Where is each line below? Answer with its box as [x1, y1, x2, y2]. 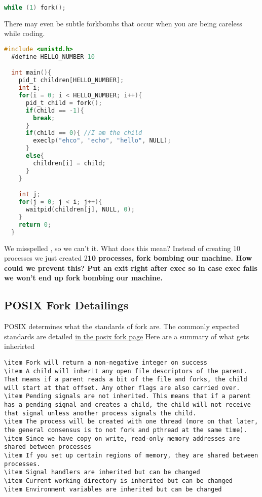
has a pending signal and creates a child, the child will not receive [4, 401, 251, 409]
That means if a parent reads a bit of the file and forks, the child [4, 376, 247, 383]
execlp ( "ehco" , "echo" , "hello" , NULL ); [33, 137, 171, 145]
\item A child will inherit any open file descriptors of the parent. [4, 367, 247, 375]
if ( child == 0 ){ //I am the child [25, 129, 142, 137]
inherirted [4, 341, 34, 351]
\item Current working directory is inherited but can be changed [4, 477, 233, 485]
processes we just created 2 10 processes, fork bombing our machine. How [4, 253, 252, 263]
